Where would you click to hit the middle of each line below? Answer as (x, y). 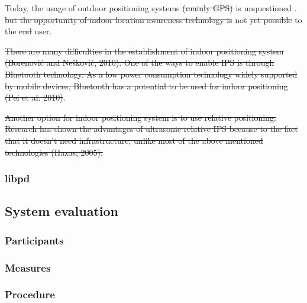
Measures (28, 267)
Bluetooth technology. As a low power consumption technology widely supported (151, 74)
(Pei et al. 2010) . (35, 97)
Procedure (30, 294)
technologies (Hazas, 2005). (54, 152)
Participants (34, 240)
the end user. (28, 31)
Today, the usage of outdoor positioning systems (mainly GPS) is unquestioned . (151, 8)
